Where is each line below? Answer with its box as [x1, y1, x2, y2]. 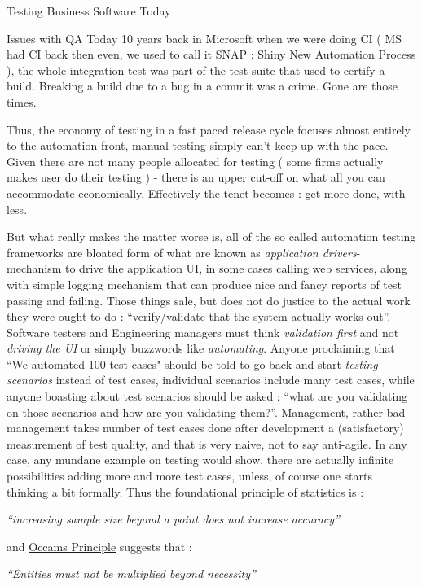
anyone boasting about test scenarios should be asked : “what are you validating [7, 388, 408, 405]
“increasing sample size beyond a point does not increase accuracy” [7, 510, 340, 528]
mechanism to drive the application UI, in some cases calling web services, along [7, 260, 407, 277]
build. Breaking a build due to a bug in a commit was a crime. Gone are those [7, 77, 398, 94]
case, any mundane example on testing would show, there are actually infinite [7, 451, 394, 468]
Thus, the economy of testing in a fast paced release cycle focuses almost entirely [7, 120, 411, 138]
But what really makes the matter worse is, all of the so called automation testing [7, 228, 416, 245]
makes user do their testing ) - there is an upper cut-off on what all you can [7, 169, 385, 186]
